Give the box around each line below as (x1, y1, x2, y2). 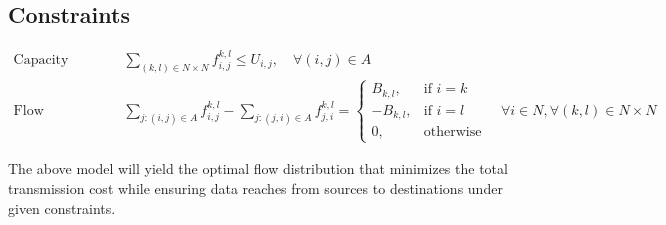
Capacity (13, 53, 69, 68)
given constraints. (8, 197, 116, 218)
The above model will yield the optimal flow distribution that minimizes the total (8, 158, 508, 179)
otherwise (423, 125, 482, 140)
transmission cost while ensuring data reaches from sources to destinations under (8, 178, 503, 199)
